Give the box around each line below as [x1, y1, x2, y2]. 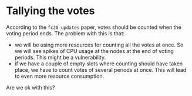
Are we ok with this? [6, 84, 55, 91]
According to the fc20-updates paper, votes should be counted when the [6, 24, 182, 31]
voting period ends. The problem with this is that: [6, 29, 125, 37]
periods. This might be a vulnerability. [14, 54, 106, 61]
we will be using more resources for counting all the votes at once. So [14, 41, 184, 48]
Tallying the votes [6, 4, 95, 18]
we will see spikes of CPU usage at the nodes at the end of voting [14, 47, 174, 54]
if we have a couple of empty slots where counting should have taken [14, 60, 183, 67]
